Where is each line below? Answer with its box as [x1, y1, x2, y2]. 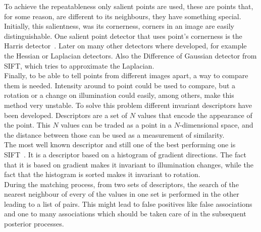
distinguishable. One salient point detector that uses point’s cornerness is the [4, 30, 242, 41]
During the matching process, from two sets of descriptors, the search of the [4, 179, 239, 189]
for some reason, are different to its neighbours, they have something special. [4, 11, 241, 21]
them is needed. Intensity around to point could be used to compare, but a [4, 80, 236, 90]
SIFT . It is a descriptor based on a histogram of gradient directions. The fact [4, 149, 246, 159]
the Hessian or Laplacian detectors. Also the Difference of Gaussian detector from [4, 50, 257, 61]
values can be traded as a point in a [61, 120, 172, 130]
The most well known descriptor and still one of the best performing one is [4, 139, 236, 150]
